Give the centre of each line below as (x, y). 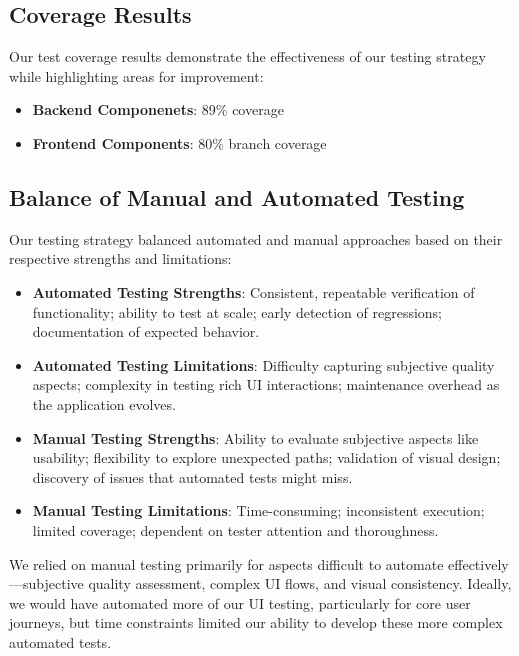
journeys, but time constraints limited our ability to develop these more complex (256, 622)
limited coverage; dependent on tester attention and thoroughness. (235, 529)
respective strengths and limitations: (120, 258)
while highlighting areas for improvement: (136, 75)
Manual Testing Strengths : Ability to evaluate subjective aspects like (255, 437)
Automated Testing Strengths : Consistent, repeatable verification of (253, 291)
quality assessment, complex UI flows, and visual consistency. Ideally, (300, 583)
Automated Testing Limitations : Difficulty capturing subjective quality (263, 364)
